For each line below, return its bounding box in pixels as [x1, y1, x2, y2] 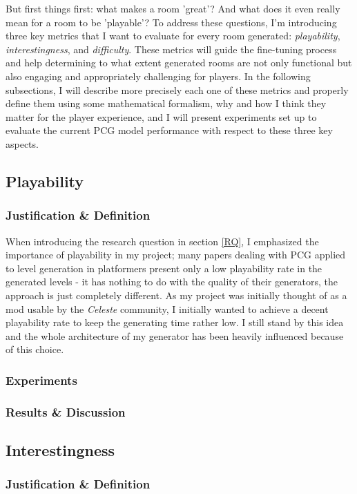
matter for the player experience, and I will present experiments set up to [6, 109, 317, 124]
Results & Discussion [6, 403, 126, 420]
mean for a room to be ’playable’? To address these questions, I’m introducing [6, 15, 337, 29]
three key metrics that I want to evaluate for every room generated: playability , [6, 28, 340, 43]
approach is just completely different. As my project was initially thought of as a [6, 287, 347, 302]
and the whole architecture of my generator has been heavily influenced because [6, 328, 344, 343]
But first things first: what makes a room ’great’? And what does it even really [6, 1, 340, 15]
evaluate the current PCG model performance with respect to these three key [6, 123, 333, 137]
